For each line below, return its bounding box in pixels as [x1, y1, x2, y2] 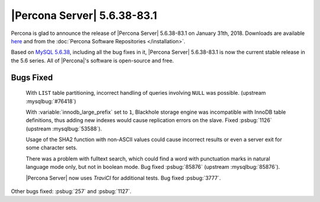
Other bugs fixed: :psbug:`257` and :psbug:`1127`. [11, 188, 132, 195]
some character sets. [25, 144, 78, 151]
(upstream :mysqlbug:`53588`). [25, 125, 102, 132]
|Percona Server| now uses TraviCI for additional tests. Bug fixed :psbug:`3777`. [25, 174, 221, 181]
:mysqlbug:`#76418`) [25, 98, 76, 105]
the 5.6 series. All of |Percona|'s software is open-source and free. [11, 57, 174, 64]
